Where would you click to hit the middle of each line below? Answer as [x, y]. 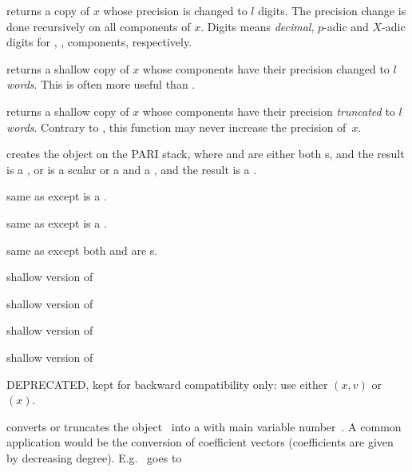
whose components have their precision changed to [266, 68]
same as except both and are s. [82, 250]
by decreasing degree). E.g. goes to [94, 457]
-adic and [346, 26]
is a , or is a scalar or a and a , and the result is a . [132, 169]
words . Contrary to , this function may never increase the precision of [176, 127]
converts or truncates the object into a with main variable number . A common [204, 426]
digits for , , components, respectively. [99, 42]
